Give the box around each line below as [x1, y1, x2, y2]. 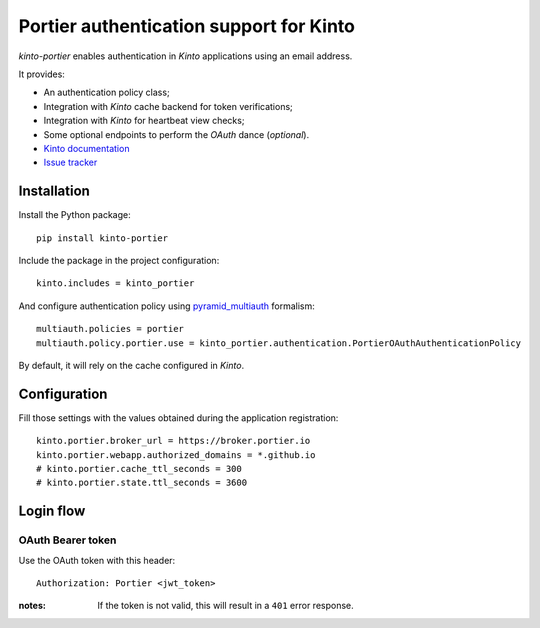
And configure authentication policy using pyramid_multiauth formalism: [18, 300, 315, 312]
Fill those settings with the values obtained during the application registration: [18, 411, 339, 424]
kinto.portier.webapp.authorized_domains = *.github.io [36, 449, 316, 460]
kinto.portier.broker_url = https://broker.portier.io [36, 435, 311, 447]
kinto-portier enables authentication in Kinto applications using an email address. [18, 50, 353, 62]
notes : [18, 600, 47, 612]
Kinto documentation [43, 142, 130, 154]
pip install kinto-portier [36, 232, 169, 244]
